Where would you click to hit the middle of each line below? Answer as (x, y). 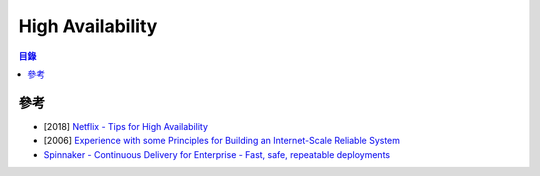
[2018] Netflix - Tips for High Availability (126, 126)
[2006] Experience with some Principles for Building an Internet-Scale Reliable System (221, 141)
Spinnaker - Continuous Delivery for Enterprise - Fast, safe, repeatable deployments (216, 154)
